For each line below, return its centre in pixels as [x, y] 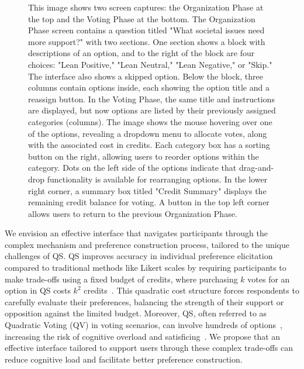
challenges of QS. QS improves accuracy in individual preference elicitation [139, 256]
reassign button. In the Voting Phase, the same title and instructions [151, 99]
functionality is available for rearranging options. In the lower [157, 179]
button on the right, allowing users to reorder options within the [144, 156]
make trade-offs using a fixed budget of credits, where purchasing [121, 279]
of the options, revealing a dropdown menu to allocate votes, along [148, 133]
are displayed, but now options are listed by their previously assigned [152, 110]
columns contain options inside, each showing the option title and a [149, 87]
